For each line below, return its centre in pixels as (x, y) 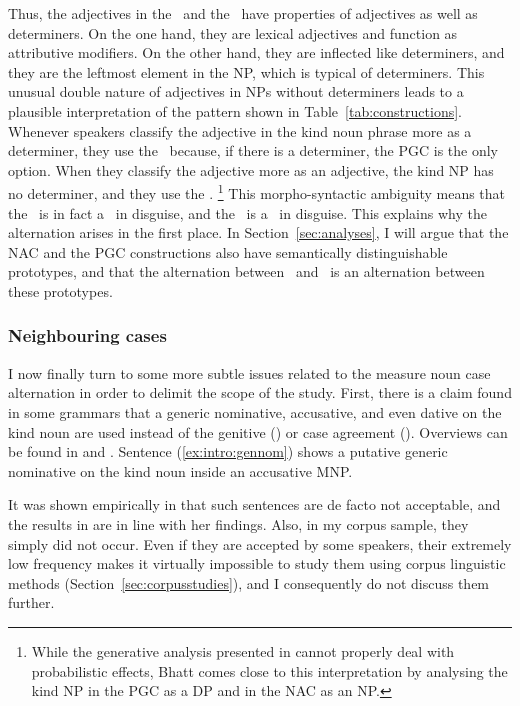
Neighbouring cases (87, 335)
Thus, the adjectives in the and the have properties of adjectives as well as (243, 13)
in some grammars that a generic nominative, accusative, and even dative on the (255, 411)
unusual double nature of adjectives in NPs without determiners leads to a (236, 91)
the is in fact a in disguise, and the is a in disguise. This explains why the (247, 212)
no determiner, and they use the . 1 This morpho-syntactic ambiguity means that (257, 191)
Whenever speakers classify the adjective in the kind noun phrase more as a (240, 130)
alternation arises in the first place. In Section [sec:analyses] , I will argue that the (258, 232)
